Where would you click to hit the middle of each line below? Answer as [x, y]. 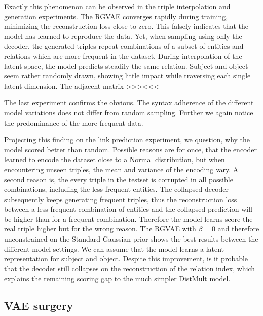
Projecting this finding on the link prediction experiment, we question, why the [127, 140]
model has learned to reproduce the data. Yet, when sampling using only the [123, 36]
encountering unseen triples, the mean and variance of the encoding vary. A [121, 169]
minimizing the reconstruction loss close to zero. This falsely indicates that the [126, 26]
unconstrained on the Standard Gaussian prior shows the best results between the [131, 239]
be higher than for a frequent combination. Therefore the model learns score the [128, 219]
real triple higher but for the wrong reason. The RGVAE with [100, 229]
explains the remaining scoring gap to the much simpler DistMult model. [117, 278]
